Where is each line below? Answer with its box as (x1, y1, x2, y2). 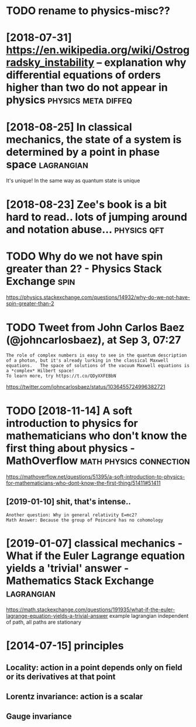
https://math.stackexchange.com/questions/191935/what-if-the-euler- (6, 606, 176, 613)
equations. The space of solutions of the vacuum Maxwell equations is (6, 363, 190, 369)
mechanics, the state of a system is (6, 133, 182, 146)
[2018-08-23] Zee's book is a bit (6, 198, 167, 211)
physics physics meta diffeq (6, 93, 133, 107)
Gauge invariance (6, 712, 72, 722)
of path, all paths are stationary (6, 618, 82, 626)
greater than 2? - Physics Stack (6, 262, 162, 275)
